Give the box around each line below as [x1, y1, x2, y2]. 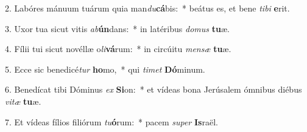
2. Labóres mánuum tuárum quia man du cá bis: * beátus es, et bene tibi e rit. [5, 2, 290, 14]
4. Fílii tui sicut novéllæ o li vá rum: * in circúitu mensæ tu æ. [5, 42, 231, 55]
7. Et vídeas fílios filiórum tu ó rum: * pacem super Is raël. [5, 115, 218, 128]
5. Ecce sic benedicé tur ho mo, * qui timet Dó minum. [5, 62, 205, 75]
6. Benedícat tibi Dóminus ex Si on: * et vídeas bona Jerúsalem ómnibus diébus [5, 83, 302, 96]
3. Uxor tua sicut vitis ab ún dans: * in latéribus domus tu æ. [5, 22, 230, 35]
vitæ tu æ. [5, 94, 41, 107]
